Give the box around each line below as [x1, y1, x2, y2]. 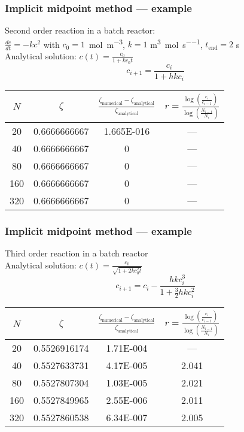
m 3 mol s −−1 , [150, 36, 203, 50]
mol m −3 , [89, 36, 125, 50]
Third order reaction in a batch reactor [5, 247, 148, 259]
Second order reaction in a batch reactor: [5, 24, 155, 37]
